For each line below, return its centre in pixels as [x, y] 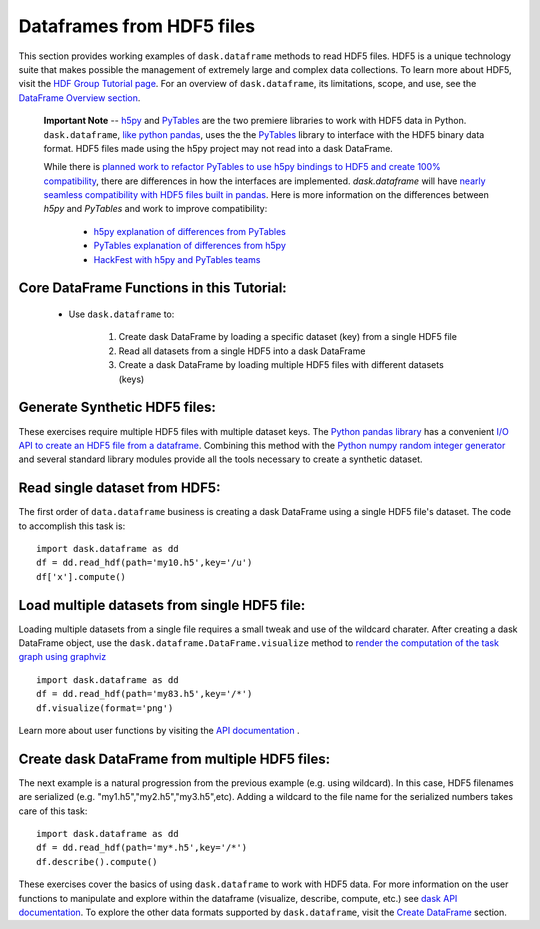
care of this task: [53, 811]
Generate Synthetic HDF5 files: [117, 407]
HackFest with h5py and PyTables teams [177, 259]
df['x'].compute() [81, 576]
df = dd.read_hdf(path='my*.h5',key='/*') [142, 848]
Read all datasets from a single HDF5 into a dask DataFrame [242, 351]
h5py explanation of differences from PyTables [190, 231]
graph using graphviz [62, 657]
